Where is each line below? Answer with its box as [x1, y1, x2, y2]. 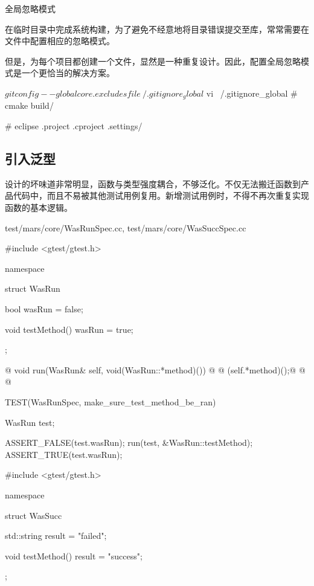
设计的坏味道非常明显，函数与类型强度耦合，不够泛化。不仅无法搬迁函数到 [5, 177, 301, 190]
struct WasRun [5, 282, 60, 295]
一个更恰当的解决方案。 [21, 66, 115, 79]
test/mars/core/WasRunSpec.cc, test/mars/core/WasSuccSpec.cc [5, 221, 246, 234]
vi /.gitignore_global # [206, 86, 298, 99]
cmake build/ [5, 99, 54, 112]
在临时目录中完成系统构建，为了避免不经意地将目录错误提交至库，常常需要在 [5, 22, 309, 35]
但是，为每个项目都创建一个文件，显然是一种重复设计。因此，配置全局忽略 [5, 54, 301, 67]
